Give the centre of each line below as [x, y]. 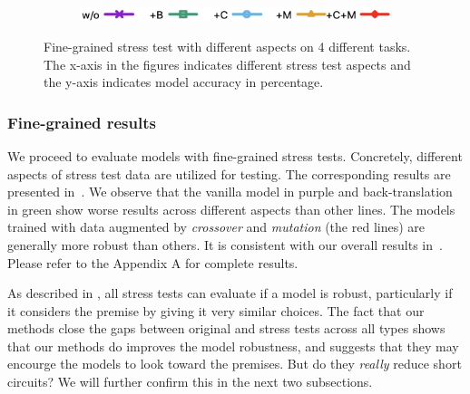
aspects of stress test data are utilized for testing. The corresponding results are [229, 173]
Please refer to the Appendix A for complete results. [153, 262]
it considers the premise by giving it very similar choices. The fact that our [216, 310]
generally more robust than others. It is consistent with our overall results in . [225, 244]
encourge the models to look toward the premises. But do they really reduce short [235, 364]
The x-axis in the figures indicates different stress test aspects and [227, 64]
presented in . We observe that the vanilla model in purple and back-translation [230, 192]
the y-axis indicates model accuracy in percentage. [184, 82]
